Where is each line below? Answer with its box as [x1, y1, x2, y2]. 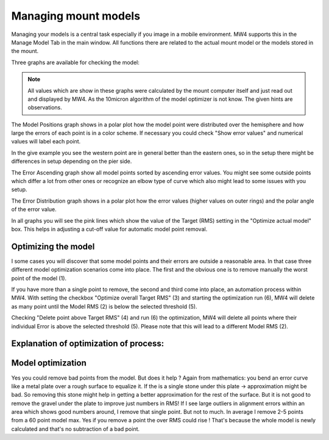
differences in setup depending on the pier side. [11, 157, 132, 165]
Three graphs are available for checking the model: [11, 59, 140, 66]
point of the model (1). [11, 275, 67, 282]
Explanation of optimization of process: [11, 339, 164, 349]
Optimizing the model [11, 241, 95, 251]
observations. [27, 104, 62, 111]
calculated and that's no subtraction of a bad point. [11, 425, 140, 433]
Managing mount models [11, 9, 140, 23]
